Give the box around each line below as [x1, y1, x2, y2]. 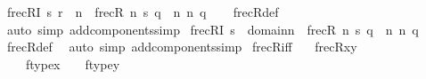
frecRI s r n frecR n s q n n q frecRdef [6, 3, 279, 20]
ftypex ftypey [25, 54, 120, 73]
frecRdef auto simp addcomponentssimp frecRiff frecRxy [6, 37, 357, 56]
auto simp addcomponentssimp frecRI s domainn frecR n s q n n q [6, 20, 419, 38]
